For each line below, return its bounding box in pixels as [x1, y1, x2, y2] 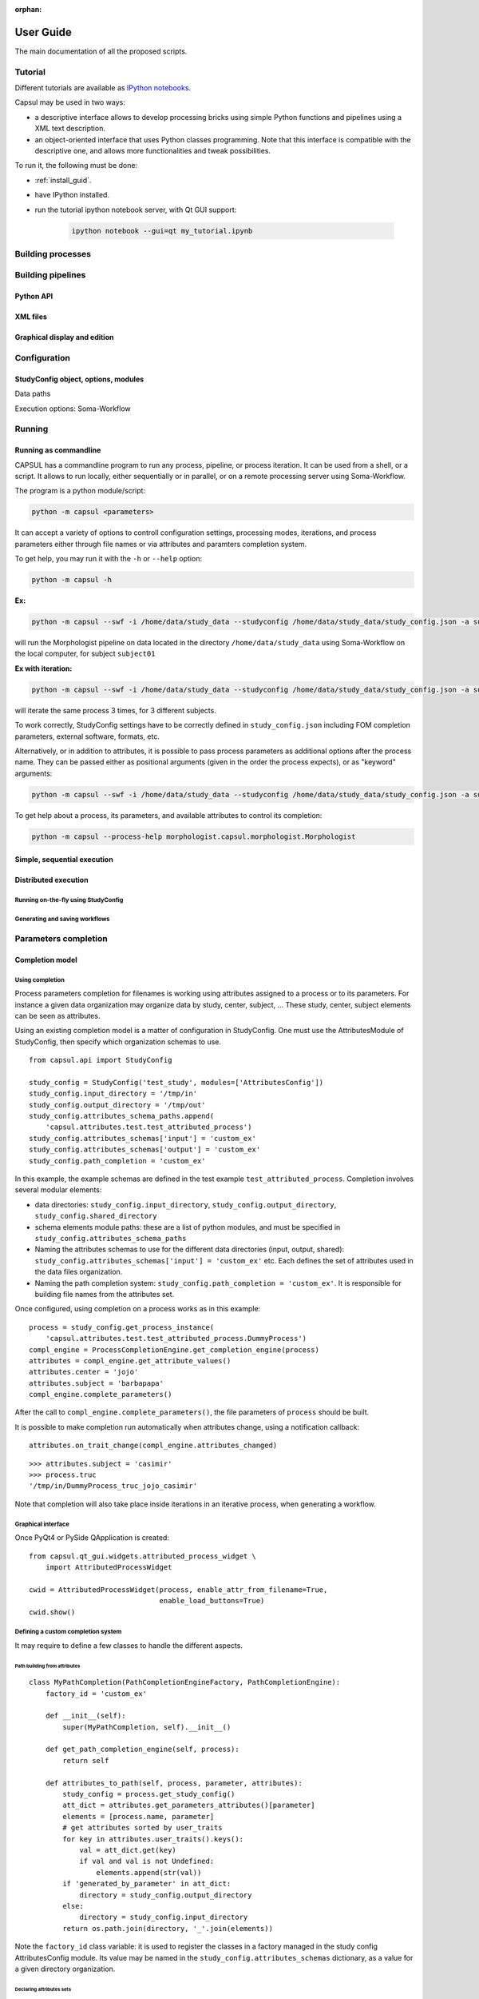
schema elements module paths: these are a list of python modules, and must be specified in [34, 1222, 341, 1231]
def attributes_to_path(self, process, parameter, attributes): [45, 1778, 303, 1787]
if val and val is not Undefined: [79, 1857, 215, 1866]
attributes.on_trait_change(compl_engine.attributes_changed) [29, 1441, 278, 1450]
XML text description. [34, 124, 105, 134]
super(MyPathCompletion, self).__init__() [62, 1722, 232, 1731]
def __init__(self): [45, 1711, 126, 1721]
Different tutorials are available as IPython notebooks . [14, 83, 192, 93]
